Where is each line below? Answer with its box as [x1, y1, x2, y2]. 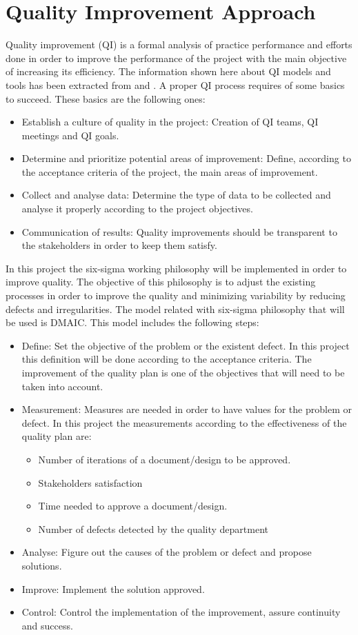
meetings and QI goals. [21, 128, 119, 142]
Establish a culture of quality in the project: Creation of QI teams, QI [21, 114, 319, 129]
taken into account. [21, 379, 103, 393]
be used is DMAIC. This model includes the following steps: [6, 315, 259, 330]
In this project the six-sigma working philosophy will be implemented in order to [6, 261, 347, 275]
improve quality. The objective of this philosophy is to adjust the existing [6, 274, 316, 289]
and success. [21, 618, 73, 632]
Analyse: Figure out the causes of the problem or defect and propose [21, 545, 312, 559]
